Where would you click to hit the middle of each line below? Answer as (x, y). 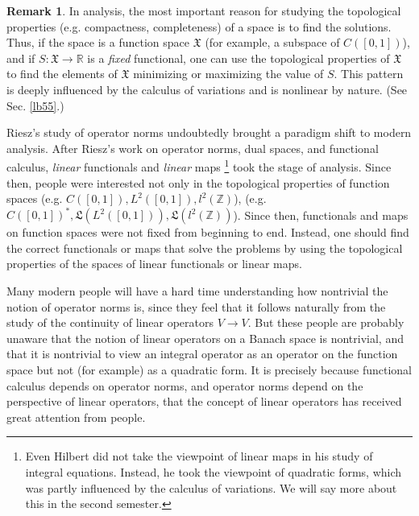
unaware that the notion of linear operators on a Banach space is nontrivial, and (205, 338)
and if (21, 58)
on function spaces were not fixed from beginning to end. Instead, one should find (208, 232)
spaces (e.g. (35, 198)
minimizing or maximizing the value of (228, 74)
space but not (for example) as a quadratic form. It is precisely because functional (209, 370)
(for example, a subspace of (272, 42)
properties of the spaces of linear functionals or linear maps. (154, 264)
